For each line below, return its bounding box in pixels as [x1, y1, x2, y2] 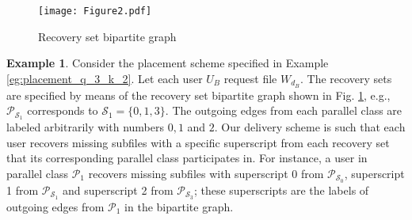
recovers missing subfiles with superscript [88, 165, 288, 181]
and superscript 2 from [63, 181, 174, 198]
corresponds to [27, 102, 98, 119]
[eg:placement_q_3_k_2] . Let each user [6, 70, 203, 86]
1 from [6, 181, 39, 198]
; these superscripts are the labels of [193, 181, 369, 198]
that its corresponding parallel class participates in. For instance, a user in [6, 150, 368, 166]
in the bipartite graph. [124, 198, 234, 214]
